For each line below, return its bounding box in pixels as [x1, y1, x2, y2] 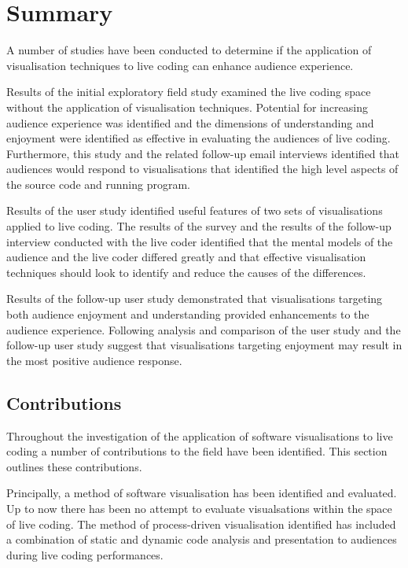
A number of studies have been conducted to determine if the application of [6, 42, 372, 58]
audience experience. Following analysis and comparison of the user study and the [6, 321, 401, 337]
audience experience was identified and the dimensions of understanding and [6, 114, 374, 131]
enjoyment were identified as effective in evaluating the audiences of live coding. [6, 130, 391, 146]
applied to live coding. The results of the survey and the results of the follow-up [6, 218, 391, 234]
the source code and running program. [6, 175, 190, 192]
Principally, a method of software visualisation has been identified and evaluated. [6, 485, 397, 501]
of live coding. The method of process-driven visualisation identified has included [6, 515, 396, 532]
